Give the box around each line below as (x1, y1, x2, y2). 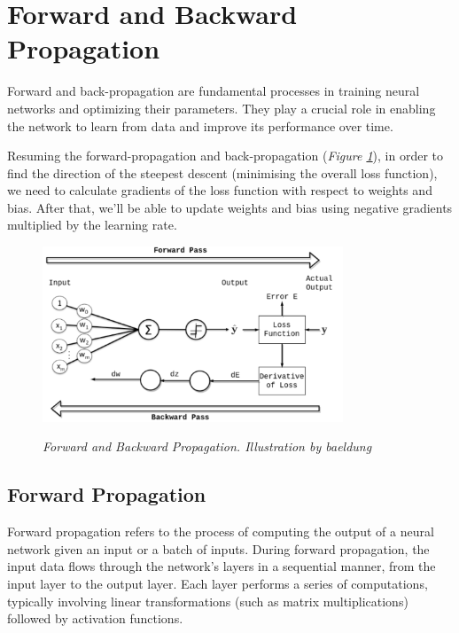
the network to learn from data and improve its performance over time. (7, 116, 393, 135)
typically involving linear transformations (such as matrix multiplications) (7, 591, 408, 610)
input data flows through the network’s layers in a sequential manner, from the (7, 557, 436, 575)
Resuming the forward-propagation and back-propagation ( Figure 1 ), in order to (7, 146, 443, 165)
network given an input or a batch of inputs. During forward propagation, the (7, 539, 430, 558)
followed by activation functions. (7, 609, 183, 628)
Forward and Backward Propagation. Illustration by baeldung (43, 437, 372, 456)
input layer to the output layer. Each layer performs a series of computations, (7, 574, 428, 592)
